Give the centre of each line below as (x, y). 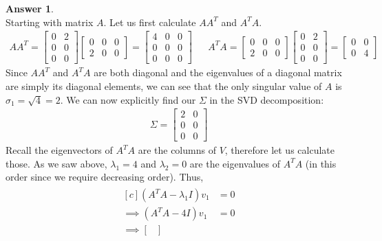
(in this (321, 163)
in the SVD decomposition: (267, 99)
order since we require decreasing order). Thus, (105, 177)
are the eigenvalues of (235, 163)
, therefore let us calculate (279, 150)
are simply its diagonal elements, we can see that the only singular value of (164, 85)
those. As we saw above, (56, 163)
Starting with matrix (50, 22)
